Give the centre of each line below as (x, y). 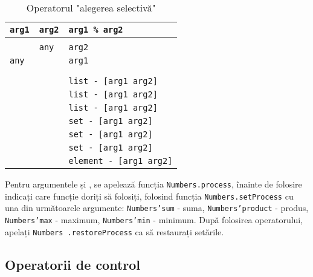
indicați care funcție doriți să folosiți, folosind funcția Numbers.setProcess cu (149, 196)
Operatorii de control (73, 264)
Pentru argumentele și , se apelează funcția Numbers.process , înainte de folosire (153, 184)
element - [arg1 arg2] (121, 161)
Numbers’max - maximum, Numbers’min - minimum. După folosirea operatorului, (154, 219)
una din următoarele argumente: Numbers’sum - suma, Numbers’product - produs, (157, 208)
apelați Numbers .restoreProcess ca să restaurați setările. (115, 231)
